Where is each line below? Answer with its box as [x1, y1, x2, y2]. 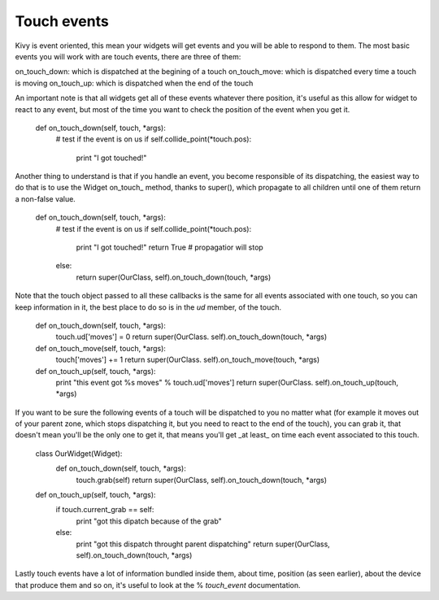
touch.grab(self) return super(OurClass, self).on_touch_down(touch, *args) [76, 475, 328, 485]
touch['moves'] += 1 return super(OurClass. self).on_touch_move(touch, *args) [55, 354, 320, 365]
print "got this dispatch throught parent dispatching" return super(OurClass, [76, 539, 331, 549]
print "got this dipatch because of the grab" [76, 516, 223, 526]
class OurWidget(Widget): [35, 448, 123, 459]
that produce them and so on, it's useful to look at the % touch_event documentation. [15, 580, 301, 589]
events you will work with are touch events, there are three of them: [15, 51, 241, 61]
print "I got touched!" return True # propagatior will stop [76, 242, 263, 252]
